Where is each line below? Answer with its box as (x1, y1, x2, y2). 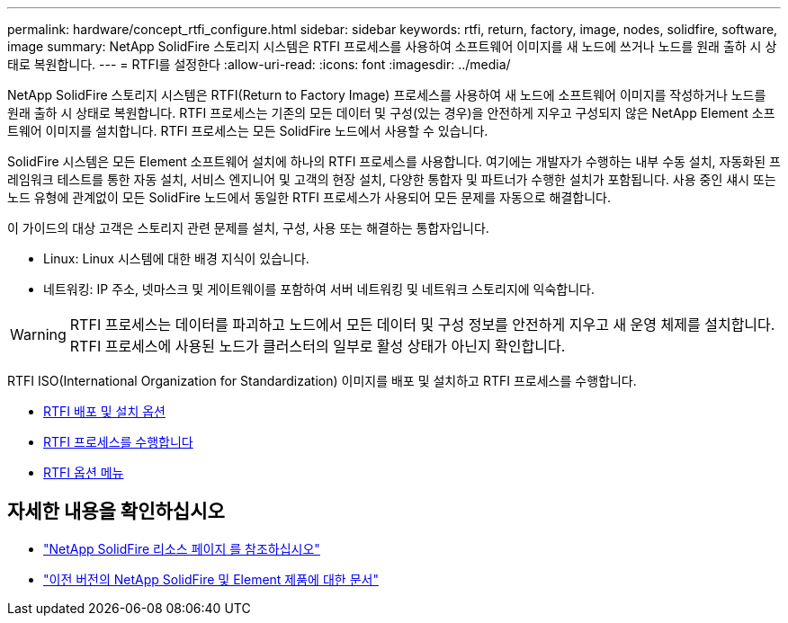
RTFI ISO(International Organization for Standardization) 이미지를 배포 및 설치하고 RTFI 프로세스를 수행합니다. (7, 373, 637, 388)
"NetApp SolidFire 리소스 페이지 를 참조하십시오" (43, 540, 320, 556)
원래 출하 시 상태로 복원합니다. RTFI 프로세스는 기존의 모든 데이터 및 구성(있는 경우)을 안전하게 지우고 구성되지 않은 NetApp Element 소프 (7, 105, 775, 120)
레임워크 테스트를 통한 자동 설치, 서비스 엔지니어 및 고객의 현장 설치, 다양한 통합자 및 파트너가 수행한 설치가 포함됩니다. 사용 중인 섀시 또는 (7, 172, 776, 187)
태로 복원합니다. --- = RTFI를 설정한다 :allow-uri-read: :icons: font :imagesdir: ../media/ (7, 57, 511, 72)
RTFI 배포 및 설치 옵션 (43, 404, 166, 419)
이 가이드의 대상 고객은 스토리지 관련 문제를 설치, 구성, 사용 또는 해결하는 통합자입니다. (7, 220, 489, 236)
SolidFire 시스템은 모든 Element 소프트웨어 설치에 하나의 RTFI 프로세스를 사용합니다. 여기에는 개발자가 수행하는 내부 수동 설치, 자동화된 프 (7, 154, 781, 169)
